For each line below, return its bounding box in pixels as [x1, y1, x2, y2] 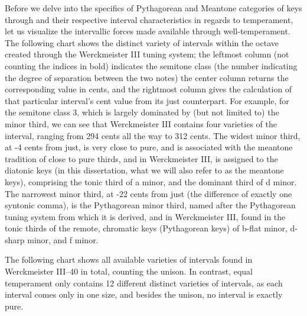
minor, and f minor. [27, 233, 99, 246]
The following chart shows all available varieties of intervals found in [5, 253, 253, 266]
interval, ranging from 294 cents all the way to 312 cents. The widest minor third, [5, 129, 301, 141]
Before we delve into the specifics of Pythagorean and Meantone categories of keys [5, 2, 302, 14]
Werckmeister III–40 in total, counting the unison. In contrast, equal [5, 265, 253, 278]
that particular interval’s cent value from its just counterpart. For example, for [5, 94, 289, 107]
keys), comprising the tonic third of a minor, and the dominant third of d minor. [5, 175, 297, 188]
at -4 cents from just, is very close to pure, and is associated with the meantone [5, 141, 293, 153]
